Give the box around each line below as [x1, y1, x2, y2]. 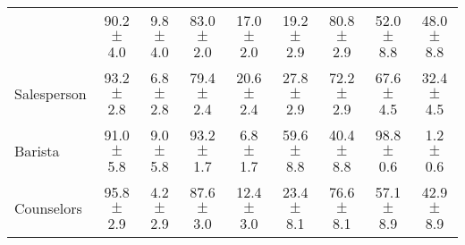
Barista [14, 139, 60, 161]
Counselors [14, 197, 82, 218]
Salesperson [14, 82, 87, 104]
